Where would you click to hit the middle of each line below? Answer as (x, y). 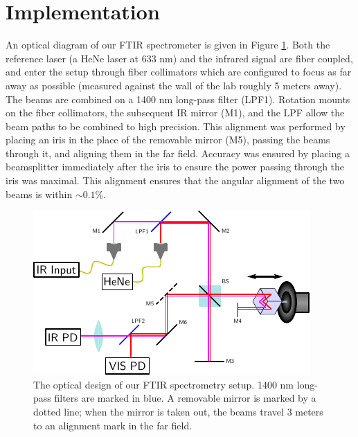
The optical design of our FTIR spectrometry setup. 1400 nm (163, 384)
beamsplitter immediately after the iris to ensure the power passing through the (175, 167)
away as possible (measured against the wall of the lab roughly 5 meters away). (174, 85)
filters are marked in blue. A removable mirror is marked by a (185, 398)
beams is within (39, 194)
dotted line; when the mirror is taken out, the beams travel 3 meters (178, 412)
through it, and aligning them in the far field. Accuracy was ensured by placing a (178, 153)
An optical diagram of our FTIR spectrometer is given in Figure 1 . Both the (168, 45)
